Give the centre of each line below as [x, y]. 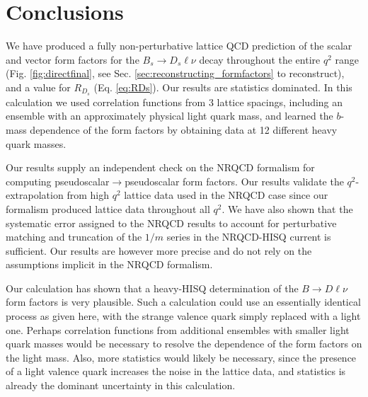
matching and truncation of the [74, 237]
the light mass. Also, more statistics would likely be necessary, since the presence [181, 357]
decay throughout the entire [260, 59]
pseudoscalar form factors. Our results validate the [234, 181]
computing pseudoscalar [58, 181]
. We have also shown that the [287, 208]
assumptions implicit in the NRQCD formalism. [109, 264]
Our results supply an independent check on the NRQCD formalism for [160, 167]
